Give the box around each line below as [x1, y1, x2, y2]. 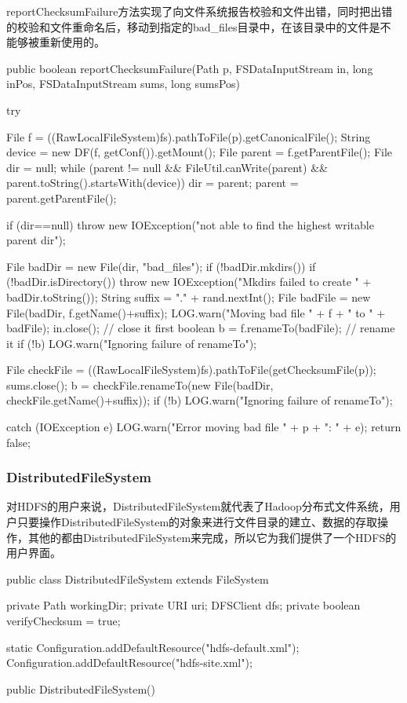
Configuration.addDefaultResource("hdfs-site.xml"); [6, 654, 253, 671]
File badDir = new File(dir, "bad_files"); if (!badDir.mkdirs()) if [6, 258, 316, 274]
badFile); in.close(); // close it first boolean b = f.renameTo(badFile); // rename [6, 320, 395, 336]
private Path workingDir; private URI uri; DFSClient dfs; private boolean [6, 597, 361, 613]
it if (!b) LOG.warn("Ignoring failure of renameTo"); [6, 335, 256, 351]
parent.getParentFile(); [6, 189, 117, 206]
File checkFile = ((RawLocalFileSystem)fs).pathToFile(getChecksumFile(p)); [6, 361, 376, 378]
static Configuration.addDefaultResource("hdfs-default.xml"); [6, 639, 300, 655]
